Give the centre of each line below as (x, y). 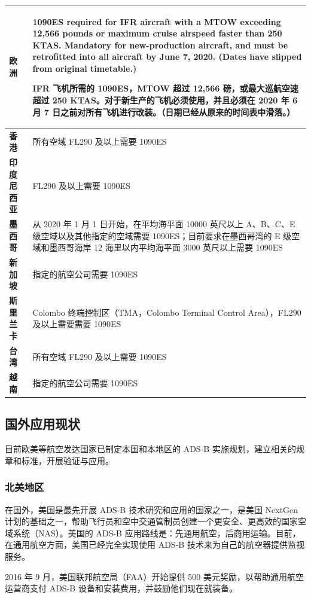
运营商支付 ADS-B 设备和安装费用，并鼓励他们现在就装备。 (121, 588)
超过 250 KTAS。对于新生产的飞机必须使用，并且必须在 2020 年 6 (165, 100)
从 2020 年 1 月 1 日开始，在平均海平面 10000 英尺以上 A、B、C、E (164, 224)
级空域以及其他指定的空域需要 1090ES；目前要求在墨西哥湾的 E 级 (162, 235)
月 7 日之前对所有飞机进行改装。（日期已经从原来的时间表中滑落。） (164, 112)
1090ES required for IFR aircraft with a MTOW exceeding (157, 21)
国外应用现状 (42, 424)
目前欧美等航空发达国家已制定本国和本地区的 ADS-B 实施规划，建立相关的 (150, 449)
